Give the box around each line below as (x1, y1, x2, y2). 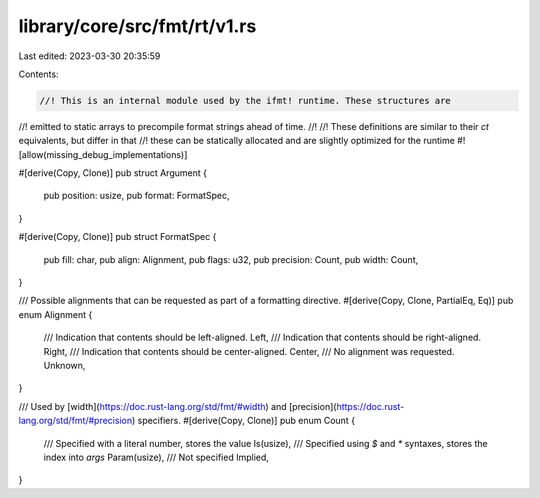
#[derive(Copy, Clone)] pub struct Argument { (18, 167, 207, 179)
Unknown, (43, 359, 86, 371)
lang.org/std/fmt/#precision (18, 415, 133, 427)
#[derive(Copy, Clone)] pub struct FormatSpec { (18, 231, 217, 243)
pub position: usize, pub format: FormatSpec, (43, 190, 230, 202)
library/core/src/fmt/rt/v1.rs (18, 15, 257, 37)
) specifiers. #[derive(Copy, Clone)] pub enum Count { (131, 415, 355, 427)
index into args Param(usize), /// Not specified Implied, (43, 451, 270, 463)
